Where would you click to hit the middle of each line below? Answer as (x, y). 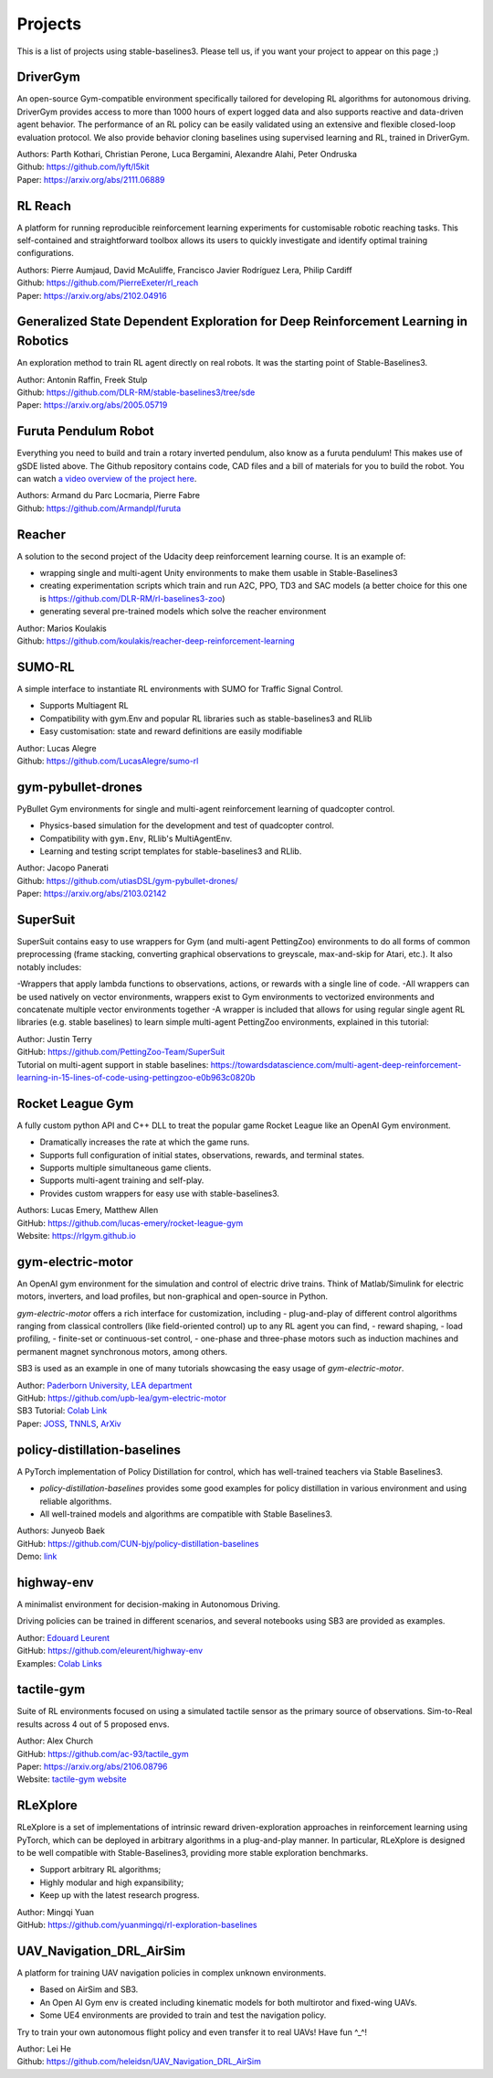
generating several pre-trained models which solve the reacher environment (183, 612)
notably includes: (49, 967)
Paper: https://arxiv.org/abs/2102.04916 (92, 295)
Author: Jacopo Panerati (63, 868)
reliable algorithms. (76, 1501)
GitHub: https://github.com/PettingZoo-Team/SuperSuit (121, 1052)
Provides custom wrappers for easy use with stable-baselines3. (160, 1193)
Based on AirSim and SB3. (89, 1989)
